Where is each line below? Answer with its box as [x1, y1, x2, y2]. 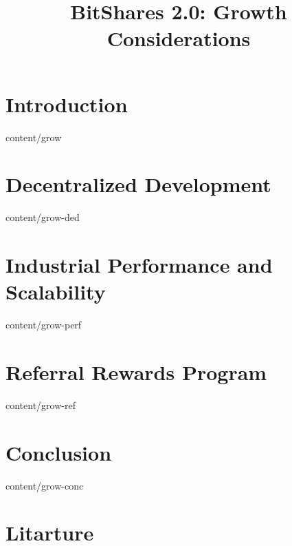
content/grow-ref [5, 397, 76, 412]
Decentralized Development [5, 170, 271, 198]
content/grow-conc [5, 478, 84, 492]
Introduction [5, 90, 128, 118]
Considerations [106, 24, 251, 52]
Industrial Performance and [5, 251, 273, 278]
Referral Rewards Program [5, 357, 267, 386]
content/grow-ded [5, 210, 80, 224]
